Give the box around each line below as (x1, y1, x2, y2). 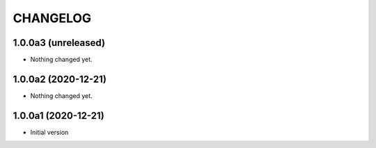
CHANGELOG (13, 10, 92, 26)
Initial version (30, 128, 69, 136)
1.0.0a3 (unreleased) (13, 37, 106, 49)
